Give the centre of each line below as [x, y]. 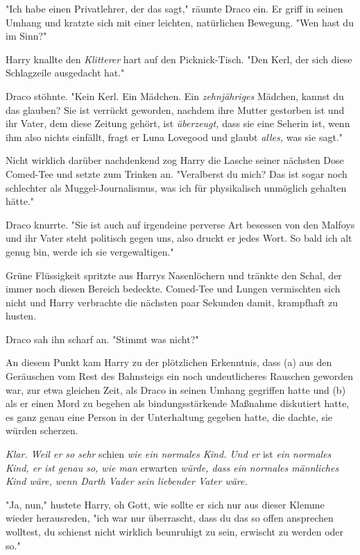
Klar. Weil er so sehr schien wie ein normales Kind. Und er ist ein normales [169, 454]
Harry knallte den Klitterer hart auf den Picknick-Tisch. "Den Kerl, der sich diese [179, 59]
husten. [21, 316]
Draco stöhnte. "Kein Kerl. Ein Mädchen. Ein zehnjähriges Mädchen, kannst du [175, 96]
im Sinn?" [26, 36]
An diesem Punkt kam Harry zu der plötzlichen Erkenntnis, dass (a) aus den [169, 362]
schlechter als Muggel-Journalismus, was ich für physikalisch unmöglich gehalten [176, 187]
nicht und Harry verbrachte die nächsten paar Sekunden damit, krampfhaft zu [172, 302]
